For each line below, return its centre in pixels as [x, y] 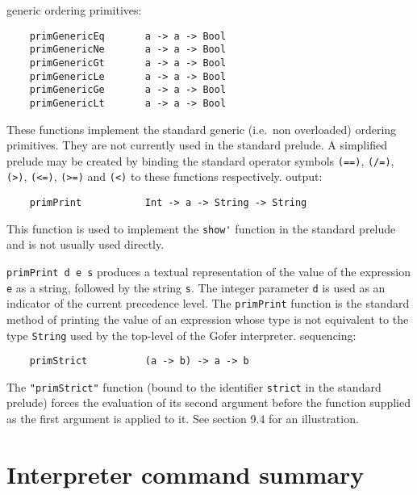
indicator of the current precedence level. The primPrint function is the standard [208, 303]
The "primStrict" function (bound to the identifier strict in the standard [194, 386]
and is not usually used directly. [85, 244]
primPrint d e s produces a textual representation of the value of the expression [209, 271]
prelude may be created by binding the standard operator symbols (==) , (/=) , [200, 160]
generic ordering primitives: [74, 10]
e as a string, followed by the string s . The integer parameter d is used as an [196, 287]
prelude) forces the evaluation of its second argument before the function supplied [208, 403]
